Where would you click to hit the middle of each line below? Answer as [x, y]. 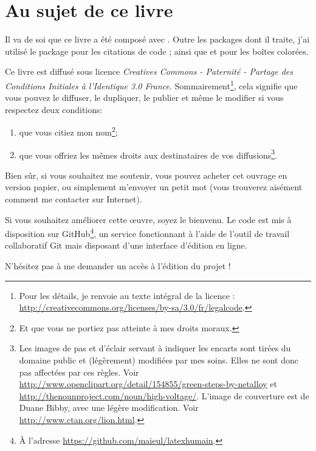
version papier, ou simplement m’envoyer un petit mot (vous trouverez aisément [154, 187]
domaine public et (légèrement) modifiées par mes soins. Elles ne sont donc [159, 360]
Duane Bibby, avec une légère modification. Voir [109, 408]
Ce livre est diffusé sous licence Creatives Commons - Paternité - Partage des [149, 71]
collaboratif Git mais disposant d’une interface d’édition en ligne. [126, 245]
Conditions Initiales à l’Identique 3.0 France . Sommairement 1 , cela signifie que [151, 84]
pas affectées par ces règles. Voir [79, 372]
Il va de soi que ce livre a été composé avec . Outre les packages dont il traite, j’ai [157, 39]
